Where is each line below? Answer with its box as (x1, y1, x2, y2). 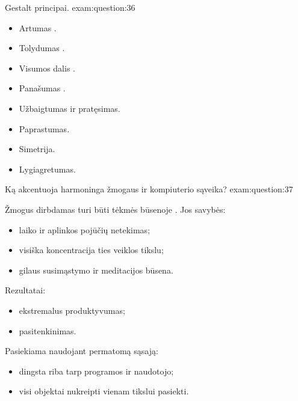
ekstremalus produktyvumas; (19, 304, 125, 316)
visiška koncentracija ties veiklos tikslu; (19, 243, 164, 256)
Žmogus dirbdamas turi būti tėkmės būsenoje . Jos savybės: (5, 203, 226, 215)
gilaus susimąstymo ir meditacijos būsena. (19, 263, 173, 276)
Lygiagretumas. (19, 162, 76, 175)
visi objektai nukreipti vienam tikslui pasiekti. (19, 385, 189, 397)
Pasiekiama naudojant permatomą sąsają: (5, 344, 158, 357)
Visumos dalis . (19, 61, 75, 74)
